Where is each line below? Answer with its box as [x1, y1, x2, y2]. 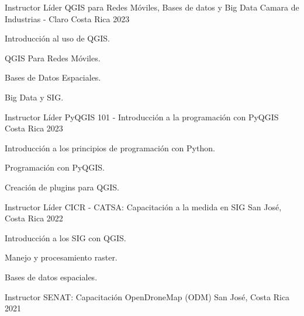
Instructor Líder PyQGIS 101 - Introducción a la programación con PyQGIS [5, 110, 279, 123]
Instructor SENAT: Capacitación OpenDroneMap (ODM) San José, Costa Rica [5, 290, 290, 303]
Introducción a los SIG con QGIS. [5, 231, 126, 244]
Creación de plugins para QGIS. [5, 180, 119, 193]
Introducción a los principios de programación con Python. [5, 141, 215, 154]
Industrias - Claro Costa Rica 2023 [5, 12, 130, 25]
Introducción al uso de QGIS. [5, 32, 110, 44]
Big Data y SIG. [5, 91, 64, 103]
